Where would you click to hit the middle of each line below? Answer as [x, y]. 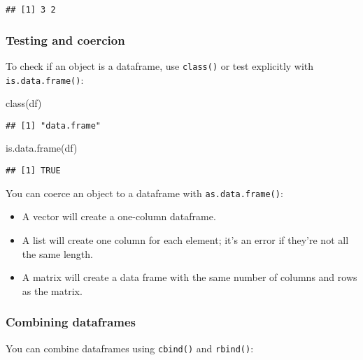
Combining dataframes [71, 322]
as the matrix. [52, 290]
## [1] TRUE [33, 171]
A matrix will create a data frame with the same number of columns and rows [190, 277]
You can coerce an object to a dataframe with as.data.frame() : [144, 193]
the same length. [57, 253]
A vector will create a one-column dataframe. [119, 216]
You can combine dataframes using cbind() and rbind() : [130, 348]
